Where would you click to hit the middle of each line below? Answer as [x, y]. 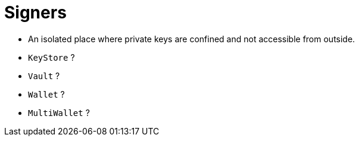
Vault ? [44, 76]
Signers [35, 12]
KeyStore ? [51, 57]
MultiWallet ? [59, 112]
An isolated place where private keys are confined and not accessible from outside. [192, 39]
